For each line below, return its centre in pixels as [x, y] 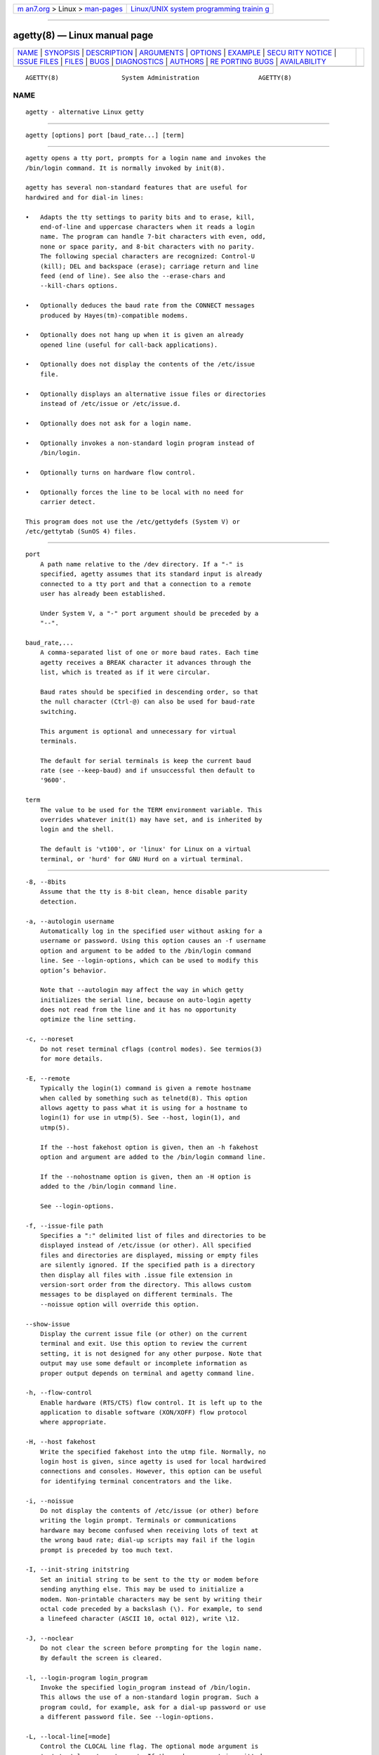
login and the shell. [77, 829]
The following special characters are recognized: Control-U [147, 257]
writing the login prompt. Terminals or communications [138, 1521]
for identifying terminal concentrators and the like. [136, 1481]
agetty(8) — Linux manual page [83, 35]
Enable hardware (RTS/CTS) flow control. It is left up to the [151, 1403]
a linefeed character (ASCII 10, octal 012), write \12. [140, 1619]
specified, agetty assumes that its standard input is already [151, 574]
